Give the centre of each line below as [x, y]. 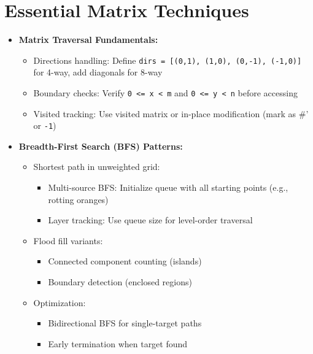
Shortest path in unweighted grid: [97, 167]
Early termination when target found [118, 343]
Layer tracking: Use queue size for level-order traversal [150, 220]
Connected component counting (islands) [125, 261]
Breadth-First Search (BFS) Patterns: [101, 146]
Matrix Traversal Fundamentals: [88, 40]
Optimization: [60, 302]
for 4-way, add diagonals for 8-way [98, 72]
